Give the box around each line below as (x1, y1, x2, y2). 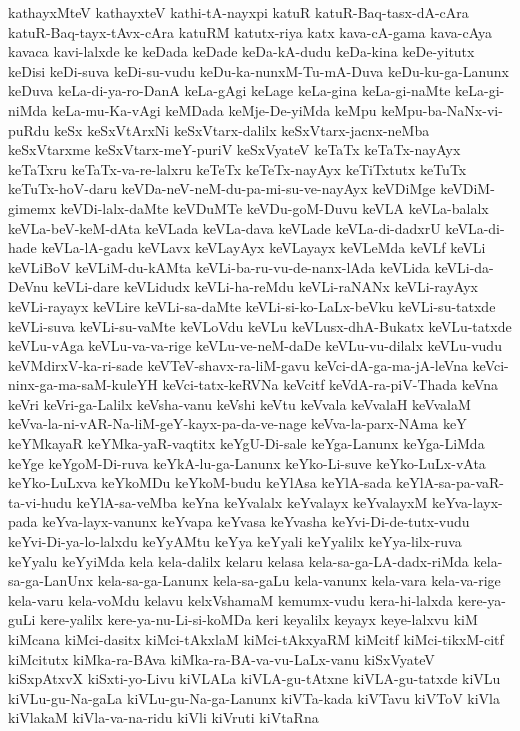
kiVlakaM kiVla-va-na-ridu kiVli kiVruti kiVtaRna (8, 707, 319, 728)
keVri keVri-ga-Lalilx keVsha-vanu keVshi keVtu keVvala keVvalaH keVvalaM (8, 393, 471, 414)
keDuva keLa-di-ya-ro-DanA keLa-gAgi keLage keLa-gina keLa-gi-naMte (8, 80, 451, 101)
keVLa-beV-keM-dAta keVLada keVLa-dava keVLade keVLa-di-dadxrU (8, 217, 441, 238)
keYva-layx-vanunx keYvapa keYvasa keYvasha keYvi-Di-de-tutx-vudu (42, 511, 470, 532)
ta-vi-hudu (8, 491, 72, 512)
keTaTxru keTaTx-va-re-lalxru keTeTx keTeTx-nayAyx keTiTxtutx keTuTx (8, 158, 467, 179)
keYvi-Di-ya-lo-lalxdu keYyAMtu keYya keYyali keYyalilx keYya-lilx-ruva (8, 531, 462, 552)
